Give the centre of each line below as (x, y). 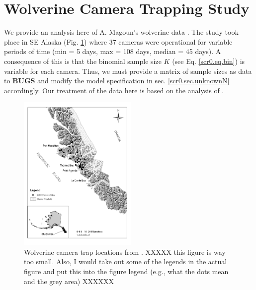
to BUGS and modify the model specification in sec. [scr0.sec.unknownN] (117, 81)
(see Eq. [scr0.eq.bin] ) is (209, 61)
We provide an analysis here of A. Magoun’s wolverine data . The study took (121, 32)
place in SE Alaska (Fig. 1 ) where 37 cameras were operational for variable (118, 41)
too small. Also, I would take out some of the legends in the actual (126, 261)
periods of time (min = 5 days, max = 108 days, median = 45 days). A (113, 51)
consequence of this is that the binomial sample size (83, 61)
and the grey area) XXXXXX (69, 281)
